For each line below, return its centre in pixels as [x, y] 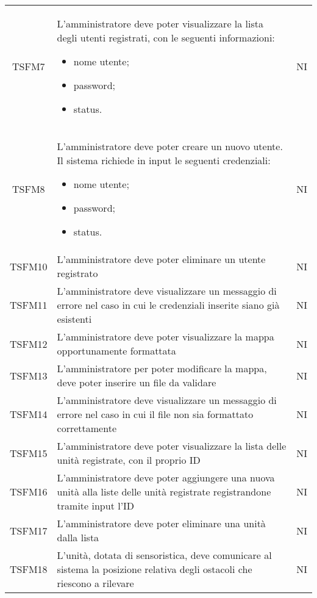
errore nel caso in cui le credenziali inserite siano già [168, 305]
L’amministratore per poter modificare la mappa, [162, 368]
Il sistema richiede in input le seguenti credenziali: [164, 160]
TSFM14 [29, 414]
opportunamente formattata [116, 351]
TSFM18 [29, 569]
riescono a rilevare [95, 583]
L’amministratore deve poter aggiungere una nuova [166, 477]
